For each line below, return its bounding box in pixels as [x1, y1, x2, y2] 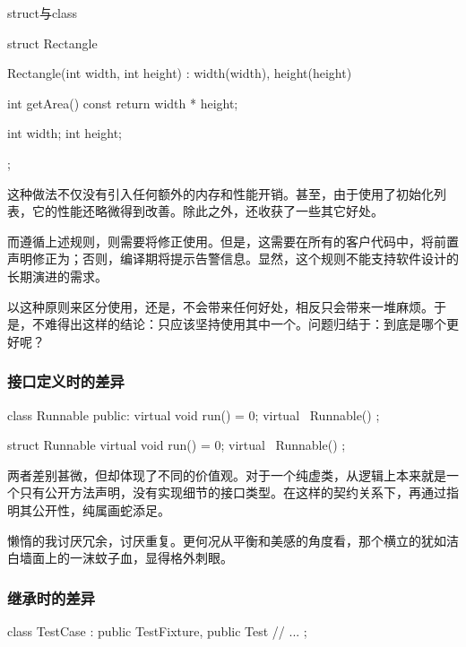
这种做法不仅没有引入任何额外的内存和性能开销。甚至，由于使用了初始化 [7, 184, 434, 203]
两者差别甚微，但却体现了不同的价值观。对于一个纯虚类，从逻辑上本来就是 [7, 465, 446, 484]
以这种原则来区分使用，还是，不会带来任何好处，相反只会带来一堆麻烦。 [7, 297, 434, 315]
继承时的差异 [7, 586, 96, 608]
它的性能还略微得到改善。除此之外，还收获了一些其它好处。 [31, 202, 384, 220]
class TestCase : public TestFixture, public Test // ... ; [7, 621, 307, 640]
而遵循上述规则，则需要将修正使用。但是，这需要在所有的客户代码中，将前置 [7, 231, 459, 250]
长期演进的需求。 [7, 266, 108, 285]
